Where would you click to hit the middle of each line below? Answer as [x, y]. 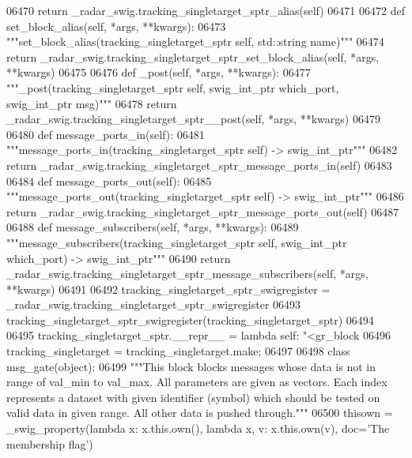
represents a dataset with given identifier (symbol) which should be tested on [193, 397]
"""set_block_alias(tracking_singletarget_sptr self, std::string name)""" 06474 [195, 41]
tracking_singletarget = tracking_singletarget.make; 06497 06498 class [178, 351]
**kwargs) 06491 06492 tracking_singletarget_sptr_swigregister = [168, 289]
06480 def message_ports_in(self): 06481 [106, 134]
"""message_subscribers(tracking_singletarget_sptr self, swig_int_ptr [177, 242]
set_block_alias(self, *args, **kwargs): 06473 [116, 26]
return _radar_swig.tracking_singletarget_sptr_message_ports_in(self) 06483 [199, 165]
